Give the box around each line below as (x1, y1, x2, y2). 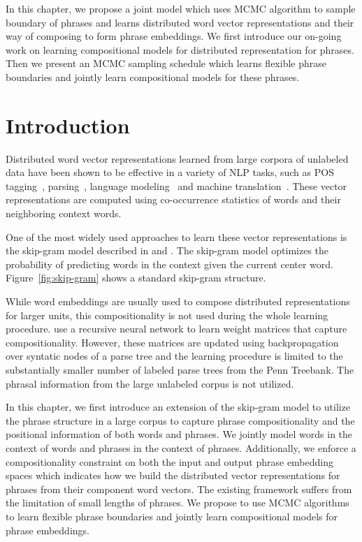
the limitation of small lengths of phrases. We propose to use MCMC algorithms (6, 495, 349, 510)
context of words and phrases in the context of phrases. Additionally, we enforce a (6, 440, 356, 455)
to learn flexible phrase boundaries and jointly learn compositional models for (6, 508, 338, 523)
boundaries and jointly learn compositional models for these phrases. (6, 69, 300, 84)
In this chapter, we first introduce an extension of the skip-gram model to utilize (6, 400, 351, 414)
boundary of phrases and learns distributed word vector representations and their (6, 15, 354, 29)
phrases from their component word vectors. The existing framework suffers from (6, 481, 352, 496)
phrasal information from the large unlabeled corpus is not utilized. (6, 376, 294, 390)
